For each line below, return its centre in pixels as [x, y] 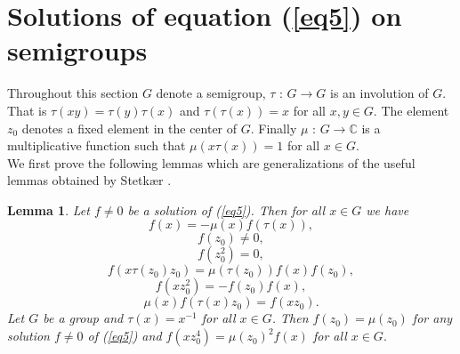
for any [432, 318]
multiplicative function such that [97, 145]
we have [387, 209]
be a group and [83, 318]
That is [27, 110]
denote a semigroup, [211, 93]
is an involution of [379, 93]
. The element [411, 110]
